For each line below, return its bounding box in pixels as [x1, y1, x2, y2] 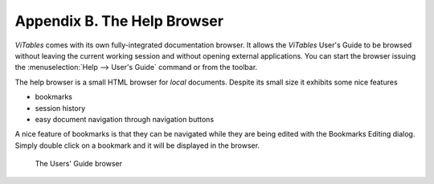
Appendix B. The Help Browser [14, 12, 224, 30]
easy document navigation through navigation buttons [35, 114, 215, 124]
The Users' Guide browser [35, 159, 122, 169]
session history [35, 103, 86, 112]
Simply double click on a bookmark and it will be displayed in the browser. [14, 141, 260, 150]
